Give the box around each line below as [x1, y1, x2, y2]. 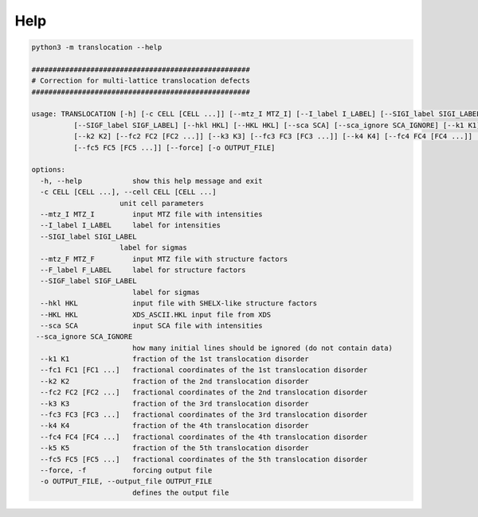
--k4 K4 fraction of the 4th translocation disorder [40, 422, 309, 430]
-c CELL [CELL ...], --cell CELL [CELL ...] [40, 188, 217, 196]
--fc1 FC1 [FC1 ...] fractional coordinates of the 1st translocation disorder [40, 366, 368, 375]
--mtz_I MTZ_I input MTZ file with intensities [40, 210, 263, 219]
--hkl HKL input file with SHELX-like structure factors [40, 299, 318, 308]
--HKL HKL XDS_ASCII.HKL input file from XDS [40, 310, 272, 319]
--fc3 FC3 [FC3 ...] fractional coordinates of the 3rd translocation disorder [40, 410, 368, 419]
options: [31, 165, 66, 174]
